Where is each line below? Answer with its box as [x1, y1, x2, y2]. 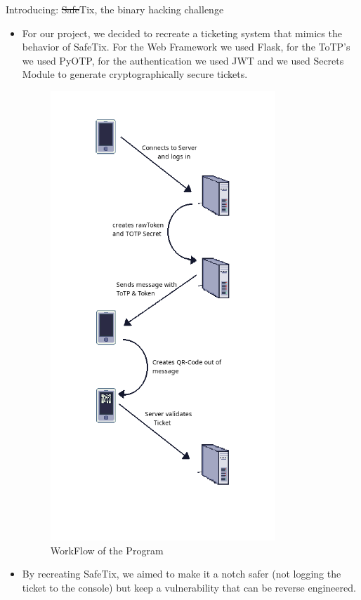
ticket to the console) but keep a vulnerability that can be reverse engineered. [22, 580, 356, 595]
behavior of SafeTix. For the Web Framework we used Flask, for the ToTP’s [22, 39, 350, 54]
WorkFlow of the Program [50, 542, 164, 557]
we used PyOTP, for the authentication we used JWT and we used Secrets [22, 53, 344, 67]
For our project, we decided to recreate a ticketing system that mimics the [22, 25, 342, 40]
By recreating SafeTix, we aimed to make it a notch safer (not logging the [22, 566, 341, 581]
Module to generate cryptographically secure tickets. [22, 67, 248, 81]
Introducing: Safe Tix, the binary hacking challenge [6, 2, 224, 16]
